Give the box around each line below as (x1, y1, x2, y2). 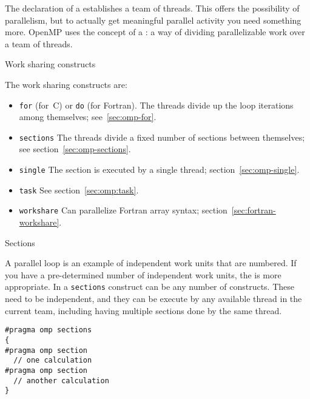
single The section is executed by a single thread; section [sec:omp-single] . (19, 163, 300, 176)
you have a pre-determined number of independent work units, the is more (5, 268, 281, 281)
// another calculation (13, 376, 109, 385)
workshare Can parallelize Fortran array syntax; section (19, 204, 227, 216)
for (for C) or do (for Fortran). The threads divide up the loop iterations (19, 98, 294, 111)
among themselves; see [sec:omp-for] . (19, 110, 157, 123)
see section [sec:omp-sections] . (19, 142, 131, 155)
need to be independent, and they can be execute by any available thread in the (5, 292, 302, 305)
